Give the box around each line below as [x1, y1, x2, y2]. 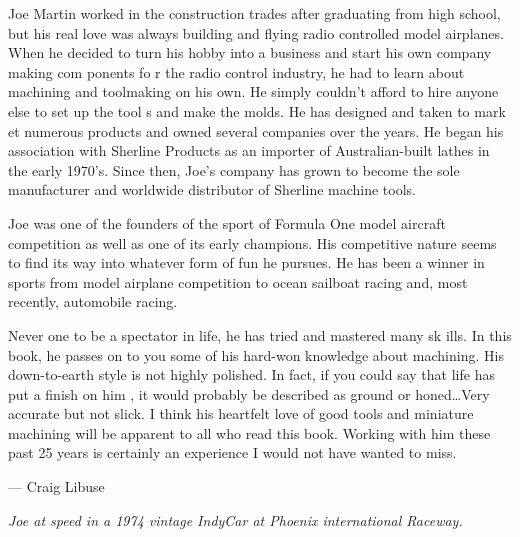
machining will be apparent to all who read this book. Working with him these [8, 422, 491, 443]
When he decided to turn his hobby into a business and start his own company [8, 42, 492, 63]
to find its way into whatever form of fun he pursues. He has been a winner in [8, 252, 485, 273]
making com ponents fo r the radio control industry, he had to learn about [8, 61, 465, 82]
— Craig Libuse [8, 476, 105, 497]
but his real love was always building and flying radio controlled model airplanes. [8, 22, 504, 43]
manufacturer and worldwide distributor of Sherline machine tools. [8, 179, 417, 200]
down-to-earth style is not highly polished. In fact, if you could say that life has [8, 364, 495, 385]
